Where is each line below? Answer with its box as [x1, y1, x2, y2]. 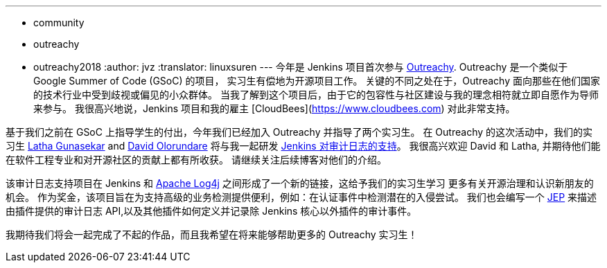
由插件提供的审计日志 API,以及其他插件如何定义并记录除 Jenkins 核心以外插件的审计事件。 [6, 205, 417, 217]
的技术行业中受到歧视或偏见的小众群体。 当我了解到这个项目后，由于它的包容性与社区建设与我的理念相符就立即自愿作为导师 [33, 89, 599, 100]
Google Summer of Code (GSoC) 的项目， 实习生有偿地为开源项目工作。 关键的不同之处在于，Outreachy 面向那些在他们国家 [33, 75, 600, 87]
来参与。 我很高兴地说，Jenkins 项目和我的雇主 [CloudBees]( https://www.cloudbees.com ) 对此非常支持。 [33, 102, 516, 114]
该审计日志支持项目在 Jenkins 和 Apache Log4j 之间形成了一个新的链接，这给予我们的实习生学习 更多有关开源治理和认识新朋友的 [6, 177, 594, 189]
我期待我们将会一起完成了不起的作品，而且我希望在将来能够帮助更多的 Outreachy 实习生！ [6, 229, 418, 240]
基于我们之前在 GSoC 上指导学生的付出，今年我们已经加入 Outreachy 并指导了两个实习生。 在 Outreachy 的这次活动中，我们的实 [6, 126, 593, 138]
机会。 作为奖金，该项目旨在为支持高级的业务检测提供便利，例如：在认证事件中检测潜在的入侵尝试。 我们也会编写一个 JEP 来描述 [6, 191, 597, 203]
